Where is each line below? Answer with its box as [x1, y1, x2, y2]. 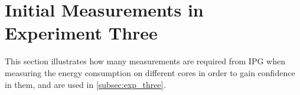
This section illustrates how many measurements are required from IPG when [5, 55, 286, 67]
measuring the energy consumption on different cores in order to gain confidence [5, 66, 295, 78]
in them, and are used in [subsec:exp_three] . [5, 78, 166, 90]
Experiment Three [5, 21, 158, 45]
